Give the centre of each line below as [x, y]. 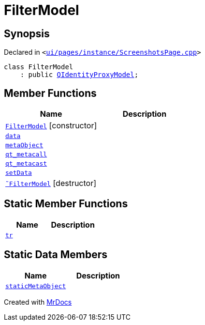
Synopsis [27, 33]
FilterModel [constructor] [51, 126]
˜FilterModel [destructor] [51, 183]
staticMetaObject [36, 286]
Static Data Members [56, 255]
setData [19, 173]
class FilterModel [39, 67]
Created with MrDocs [38, 302]
